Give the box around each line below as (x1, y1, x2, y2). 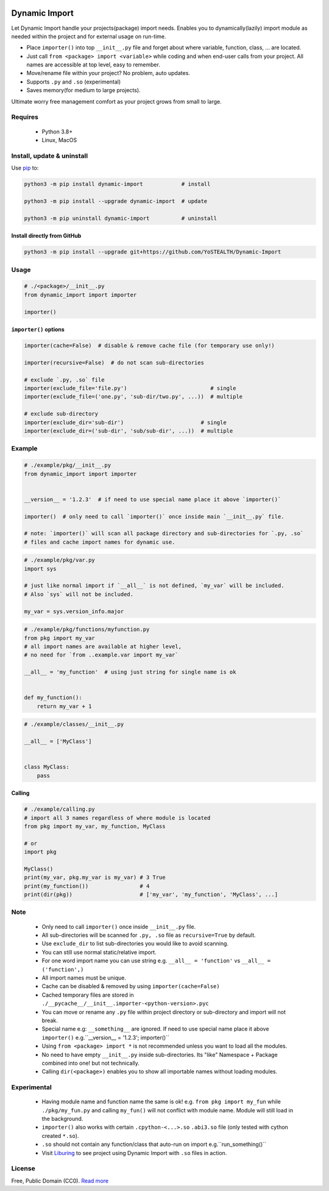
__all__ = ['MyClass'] (24, 738, 92, 745)
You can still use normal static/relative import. (41, 948, 157, 956)
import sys (24, 565, 57, 572)
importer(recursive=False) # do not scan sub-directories (24, 359, 204, 366)
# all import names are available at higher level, (24, 643, 182, 650)
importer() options (11, 326, 65, 333)
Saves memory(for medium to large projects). (26, 87, 141, 94)
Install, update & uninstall (11, 151, 88, 160)
